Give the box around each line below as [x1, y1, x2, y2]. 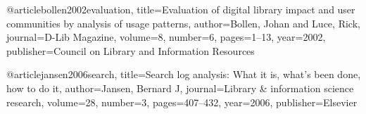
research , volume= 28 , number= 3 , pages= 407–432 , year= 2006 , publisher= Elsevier [6, 94, 358, 109]
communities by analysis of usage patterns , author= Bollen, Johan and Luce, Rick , [6, 15, 360, 30]
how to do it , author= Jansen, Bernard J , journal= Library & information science [6, 80, 354, 95]
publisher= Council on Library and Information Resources [6, 43, 255, 58]
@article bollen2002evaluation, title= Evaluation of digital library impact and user [6, 2, 355, 16]
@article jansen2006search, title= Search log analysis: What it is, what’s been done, [6, 67, 361, 82]
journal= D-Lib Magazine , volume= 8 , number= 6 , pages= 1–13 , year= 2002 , [6, 30, 326, 44]
